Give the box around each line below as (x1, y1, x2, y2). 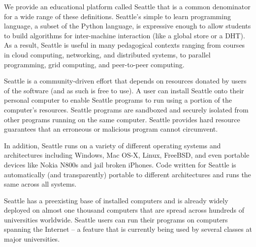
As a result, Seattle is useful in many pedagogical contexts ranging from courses (4, 40, 245, 50)
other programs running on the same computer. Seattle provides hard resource (4, 114, 240, 124)
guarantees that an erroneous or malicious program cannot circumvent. (4, 124, 218, 134)
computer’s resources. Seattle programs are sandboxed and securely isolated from (4, 104, 249, 114)
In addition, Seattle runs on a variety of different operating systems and (4, 140, 221, 150)
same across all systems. (4, 179, 77, 189)
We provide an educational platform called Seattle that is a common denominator (4, 1, 251, 11)
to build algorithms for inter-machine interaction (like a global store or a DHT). (4, 30, 245, 40)
